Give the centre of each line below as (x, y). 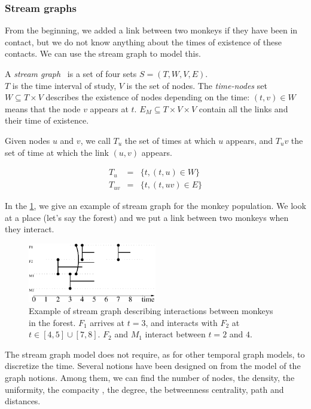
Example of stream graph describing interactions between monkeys (151, 310)
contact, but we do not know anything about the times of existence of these (143, 41)
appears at (109, 108)
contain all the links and (243, 108)
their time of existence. (47, 120)
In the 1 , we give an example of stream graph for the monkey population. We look (155, 206)
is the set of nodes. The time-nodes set (197, 85)
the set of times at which (170, 140)
